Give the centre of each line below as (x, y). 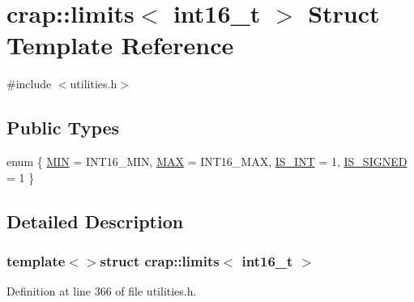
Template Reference (120, 45)
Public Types (63, 128)
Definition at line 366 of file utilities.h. (102, 291)
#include (29, 84)
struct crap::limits (160, 261)
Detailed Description (95, 221)
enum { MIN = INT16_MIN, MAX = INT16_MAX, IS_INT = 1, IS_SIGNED (207, 162)
